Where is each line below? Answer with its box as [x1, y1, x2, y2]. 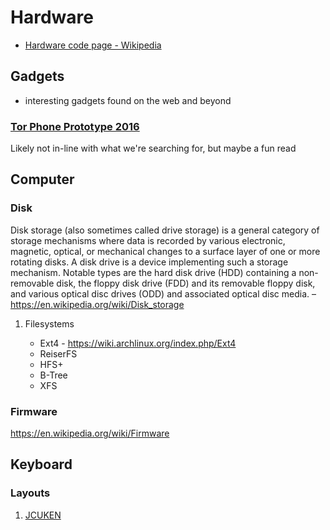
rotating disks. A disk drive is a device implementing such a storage [10, 256, 289, 268]
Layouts [10, 486, 51, 500]
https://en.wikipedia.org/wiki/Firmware [10, 427, 170, 440]
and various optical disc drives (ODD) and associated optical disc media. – [10, 287, 317, 300]
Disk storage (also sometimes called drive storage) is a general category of [10, 224, 320, 236]
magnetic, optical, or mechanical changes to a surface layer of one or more [10, 245, 321, 257]
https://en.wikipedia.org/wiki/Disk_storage [10, 298, 185, 310]
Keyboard [10, 456, 73, 473]
